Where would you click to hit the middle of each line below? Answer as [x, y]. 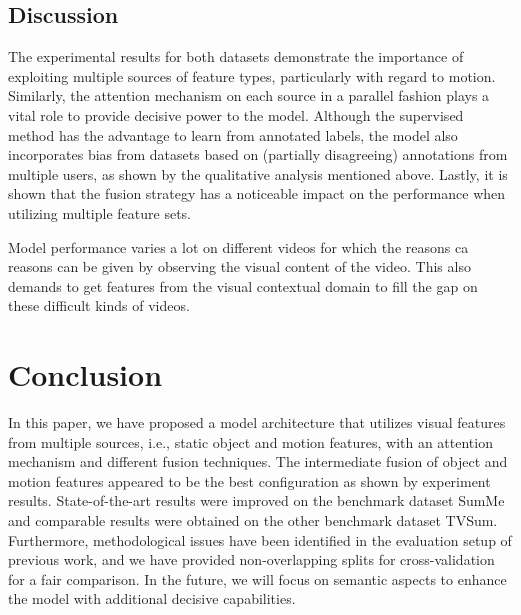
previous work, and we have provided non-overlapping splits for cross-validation [251, 559]
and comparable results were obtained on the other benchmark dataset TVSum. [253, 520]
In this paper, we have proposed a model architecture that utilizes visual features [257, 422]
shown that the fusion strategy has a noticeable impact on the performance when [257, 193]
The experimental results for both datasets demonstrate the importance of [236, 56]
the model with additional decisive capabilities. [152, 598]
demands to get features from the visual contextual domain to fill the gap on [243, 285]
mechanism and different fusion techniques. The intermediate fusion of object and [258, 461]
